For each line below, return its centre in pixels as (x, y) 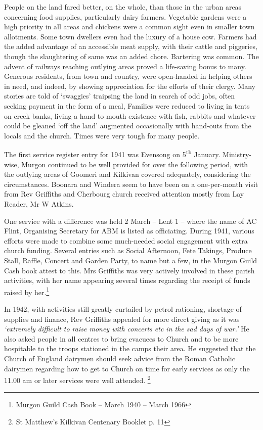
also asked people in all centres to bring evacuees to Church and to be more (121, 338)
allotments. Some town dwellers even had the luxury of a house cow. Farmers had (130, 36)
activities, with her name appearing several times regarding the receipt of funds (127, 280)
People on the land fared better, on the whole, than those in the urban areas (123, 7)
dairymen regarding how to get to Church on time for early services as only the (127, 368)
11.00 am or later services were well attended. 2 (77, 379)
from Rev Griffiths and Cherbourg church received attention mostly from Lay (124, 194)
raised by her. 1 (27, 291)
